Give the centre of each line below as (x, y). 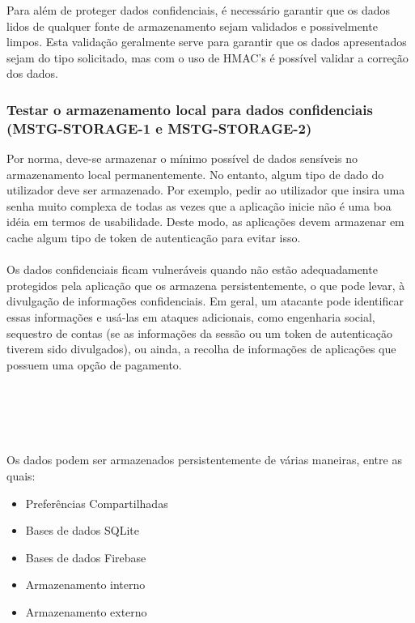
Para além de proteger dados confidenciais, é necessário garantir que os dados (199, 10)
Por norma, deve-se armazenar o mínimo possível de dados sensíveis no (182, 158)
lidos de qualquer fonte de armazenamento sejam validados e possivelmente (192, 26)
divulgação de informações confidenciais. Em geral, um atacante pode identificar (205, 301)
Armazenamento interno (85, 585)
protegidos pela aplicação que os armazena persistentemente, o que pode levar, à (206, 285)
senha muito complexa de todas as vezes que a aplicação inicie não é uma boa (199, 205)
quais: (21, 475)
